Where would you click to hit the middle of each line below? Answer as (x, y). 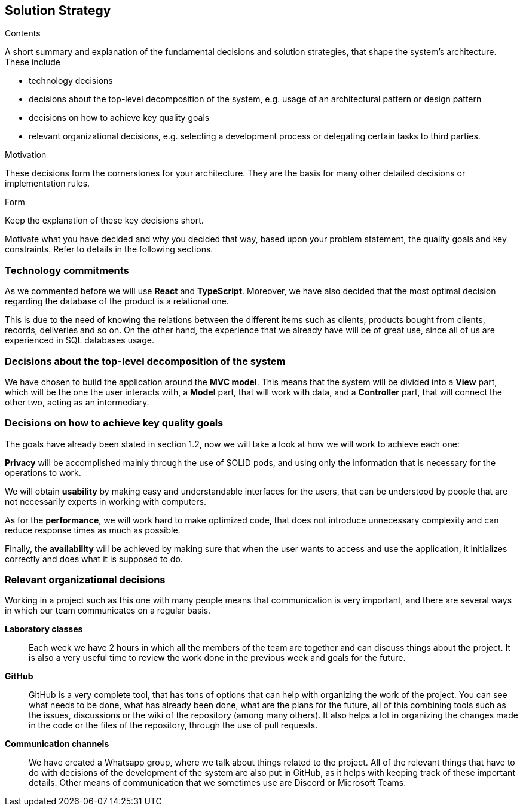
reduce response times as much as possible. (93, 530)
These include (33, 62)
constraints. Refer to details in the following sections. (109, 249)
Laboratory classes (44, 629)
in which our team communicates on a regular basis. (108, 611)
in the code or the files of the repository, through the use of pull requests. (173, 725)
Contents (23, 33)
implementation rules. (48, 184)
